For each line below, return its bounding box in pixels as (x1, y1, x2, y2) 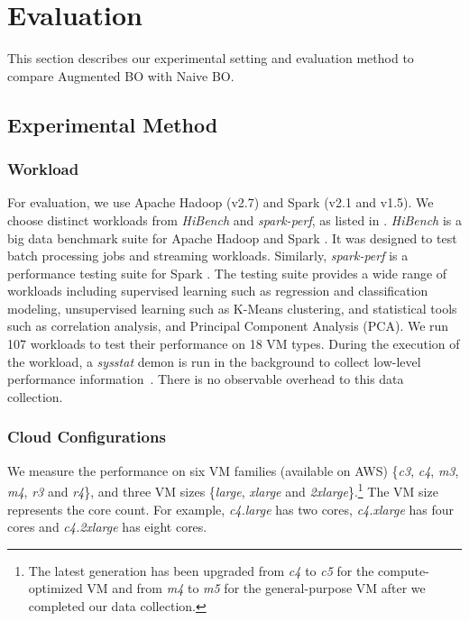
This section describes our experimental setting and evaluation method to (7, 49, 414, 68)
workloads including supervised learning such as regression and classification (7, 281, 428, 300)
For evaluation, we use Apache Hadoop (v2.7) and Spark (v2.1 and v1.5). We (7, 193, 434, 212)
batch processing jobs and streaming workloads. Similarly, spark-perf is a (7, 246, 409, 265)
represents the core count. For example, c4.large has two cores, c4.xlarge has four (7, 499, 455, 518)
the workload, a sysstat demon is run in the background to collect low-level (7, 352, 421, 370)
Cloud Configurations (7, 425, 166, 448)
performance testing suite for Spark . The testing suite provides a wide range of (7, 263, 447, 282)
